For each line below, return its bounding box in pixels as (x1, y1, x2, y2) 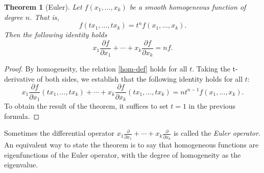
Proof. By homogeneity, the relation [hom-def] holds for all (4, 63, 187, 74)
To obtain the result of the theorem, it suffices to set (4, 101, 169, 111)
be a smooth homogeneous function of (129, 2, 246, 12)
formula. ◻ (4, 110, 40, 121)
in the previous (188, 101, 236, 111)
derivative (4, 73, 35, 84)
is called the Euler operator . (173, 128, 260, 138)
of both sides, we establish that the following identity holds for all (37, 73, 243, 84)
